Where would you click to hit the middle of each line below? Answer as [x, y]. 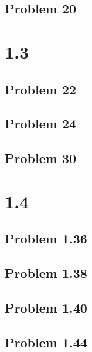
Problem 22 [41, 89]
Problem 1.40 [46, 307]
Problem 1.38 [46, 273]
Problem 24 [41, 123]
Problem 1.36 [46, 238]
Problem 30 [41, 158]
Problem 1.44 [46, 342]
